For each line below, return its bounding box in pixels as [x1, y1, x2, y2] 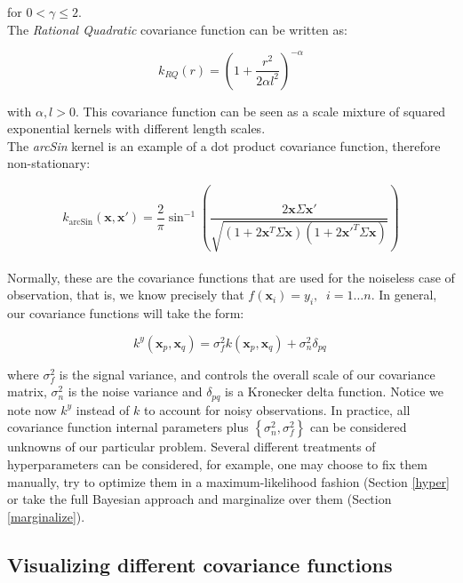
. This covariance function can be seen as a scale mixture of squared [75, 101, 446, 120]
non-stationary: [7, 154, 91, 172]
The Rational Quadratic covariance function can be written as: [7, 20, 347, 38]
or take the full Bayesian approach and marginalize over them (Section [7, 490, 392, 508]
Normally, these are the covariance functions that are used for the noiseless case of [7, 268, 455, 286]
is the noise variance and [68, 382, 203, 401]
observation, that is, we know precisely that [7, 285, 244, 304]
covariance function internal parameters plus [7, 418, 249, 436]
